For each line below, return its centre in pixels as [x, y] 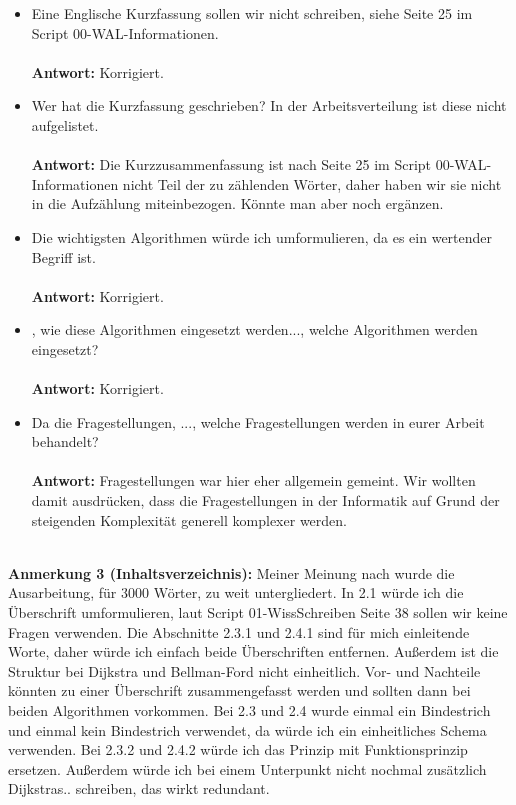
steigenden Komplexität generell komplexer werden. [189, 519]
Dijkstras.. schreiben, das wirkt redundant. [139, 788]
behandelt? [65, 441]
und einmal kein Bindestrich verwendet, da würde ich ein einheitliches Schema [247, 729]
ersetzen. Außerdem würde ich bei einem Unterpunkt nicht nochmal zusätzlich [247, 768]
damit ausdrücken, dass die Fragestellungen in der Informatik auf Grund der [265, 500]
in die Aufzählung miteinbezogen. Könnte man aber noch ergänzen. [237, 203]
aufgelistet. [65, 124]
